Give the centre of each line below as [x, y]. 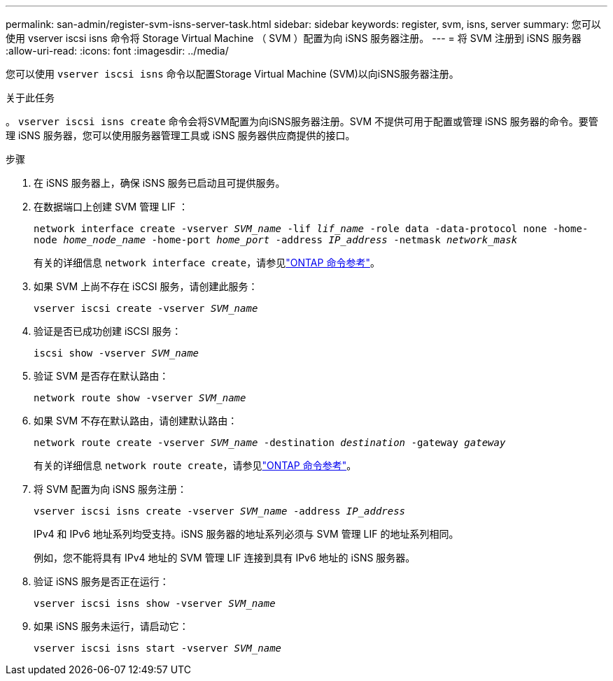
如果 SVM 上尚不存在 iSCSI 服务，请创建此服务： [146, 286]
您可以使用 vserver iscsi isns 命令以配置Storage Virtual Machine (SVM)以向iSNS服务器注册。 [232, 74]
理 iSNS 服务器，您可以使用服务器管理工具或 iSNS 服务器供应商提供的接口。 [181, 135]
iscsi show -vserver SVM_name [117, 353]
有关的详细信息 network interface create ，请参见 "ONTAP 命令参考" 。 [207, 263]
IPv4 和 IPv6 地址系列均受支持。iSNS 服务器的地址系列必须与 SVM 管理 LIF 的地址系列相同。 [246, 534]
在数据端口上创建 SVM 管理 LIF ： [111, 207]
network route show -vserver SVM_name [140, 398]
